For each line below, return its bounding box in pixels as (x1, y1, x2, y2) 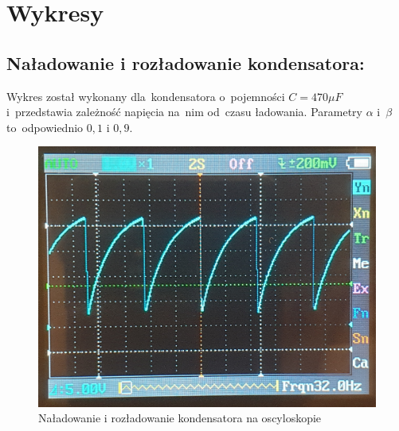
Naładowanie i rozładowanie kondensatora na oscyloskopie (38, 410, 322, 426)
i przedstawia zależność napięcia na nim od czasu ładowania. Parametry (6, 103, 363, 120)
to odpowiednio (6, 118, 84, 135)
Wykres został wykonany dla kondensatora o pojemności (6, 87, 285, 104)
